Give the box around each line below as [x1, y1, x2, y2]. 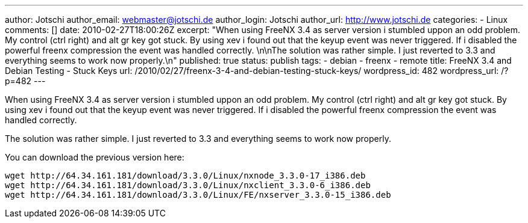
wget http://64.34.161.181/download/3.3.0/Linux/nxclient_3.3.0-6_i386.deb [5, 180, 371, 190]
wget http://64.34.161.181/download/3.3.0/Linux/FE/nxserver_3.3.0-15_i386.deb [5, 190, 391, 200]
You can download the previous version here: [5, 152, 184, 162]
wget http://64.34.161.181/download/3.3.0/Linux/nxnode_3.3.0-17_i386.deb [5, 171, 366, 180]
